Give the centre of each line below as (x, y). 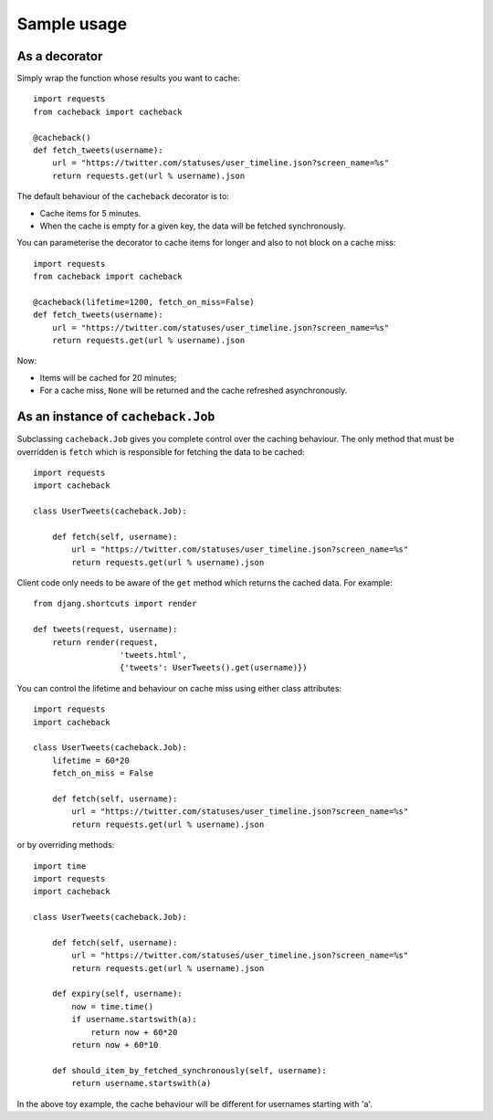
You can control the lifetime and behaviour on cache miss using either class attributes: (179, 688)
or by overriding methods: (66, 845)
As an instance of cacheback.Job (116, 417)
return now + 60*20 (134, 1032)
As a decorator (60, 56)
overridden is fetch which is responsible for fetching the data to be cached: (161, 451)
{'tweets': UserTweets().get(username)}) (213, 668)
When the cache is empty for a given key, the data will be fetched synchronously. (193, 226)
